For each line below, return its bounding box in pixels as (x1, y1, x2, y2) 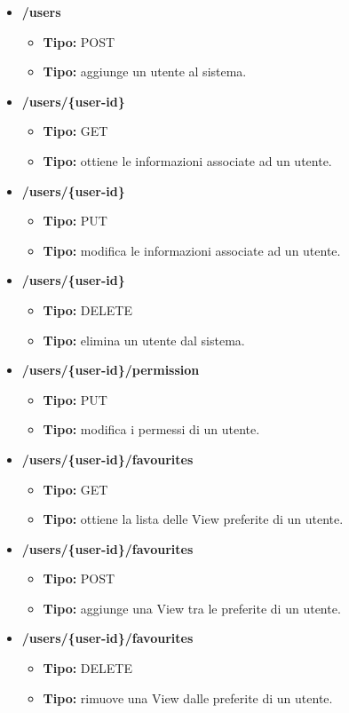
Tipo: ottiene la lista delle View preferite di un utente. (43, 510, 344, 528)
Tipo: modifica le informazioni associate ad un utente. (43, 241, 341, 259)
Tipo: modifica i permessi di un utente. (43, 420, 260, 439)
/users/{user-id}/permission (21, 360, 200, 379)
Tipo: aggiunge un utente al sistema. (43, 62, 247, 81)
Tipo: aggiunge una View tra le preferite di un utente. (43, 598, 341, 617)
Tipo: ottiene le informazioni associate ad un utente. (43, 151, 332, 170)
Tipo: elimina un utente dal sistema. (43, 330, 245, 349)
